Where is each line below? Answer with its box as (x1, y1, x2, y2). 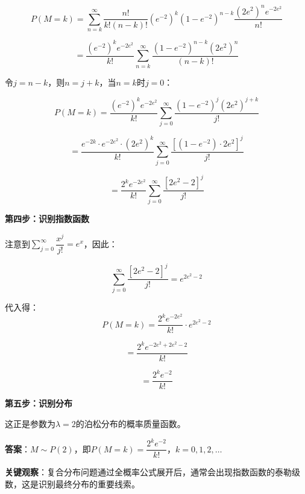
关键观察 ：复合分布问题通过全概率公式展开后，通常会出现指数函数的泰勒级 (5, 466, 300, 478)
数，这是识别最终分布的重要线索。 (5, 477, 140, 490)
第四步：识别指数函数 (5, 212, 89, 224)
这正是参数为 (5, 417, 55, 430)
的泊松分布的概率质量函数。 (75, 417, 186, 430)
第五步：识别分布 (5, 397, 72, 410)
